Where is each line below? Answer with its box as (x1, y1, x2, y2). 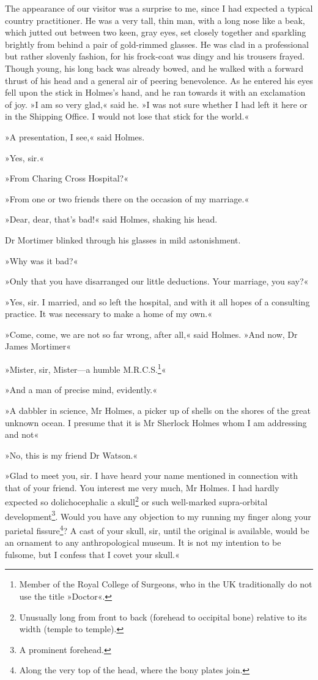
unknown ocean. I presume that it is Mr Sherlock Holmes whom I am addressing (5, 416, 307, 429)
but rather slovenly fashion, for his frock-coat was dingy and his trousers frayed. (5, 50, 305, 63)
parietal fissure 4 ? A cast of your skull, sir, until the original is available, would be (5, 522, 309, 537)
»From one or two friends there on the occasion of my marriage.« (5, 192, 250, 205)
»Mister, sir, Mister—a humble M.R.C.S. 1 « (5, 361, 166, 375)
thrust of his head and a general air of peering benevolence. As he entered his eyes (5, 74, 313, 86)
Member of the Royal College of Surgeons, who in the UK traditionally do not (19, 578, 312, 590)
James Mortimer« (5, 340, 72, 353)
